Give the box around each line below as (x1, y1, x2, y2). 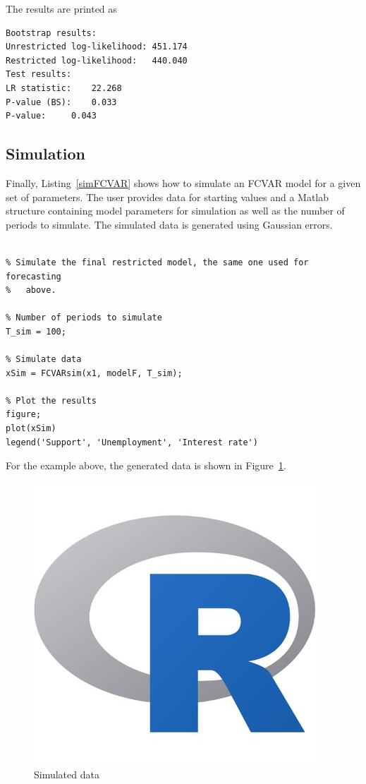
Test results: (6, 69, 72, 80)
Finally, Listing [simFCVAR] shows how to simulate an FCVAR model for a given (6, 175, 361, 190)
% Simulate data (6, 354, 82, 365)
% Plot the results (6, 395, 97, 406)
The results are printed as (6, 1, 117, 16)
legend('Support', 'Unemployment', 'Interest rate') (6, 437, 258, 447)
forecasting (6, 271, 61, 282)
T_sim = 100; (6, 326, 66, 337)
